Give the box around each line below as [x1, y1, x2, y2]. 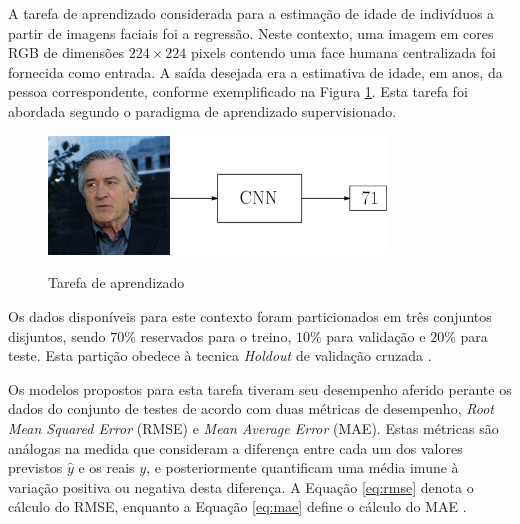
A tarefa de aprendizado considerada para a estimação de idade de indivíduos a [8, 3, 495, 23]
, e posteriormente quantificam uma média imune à [146, 457, 459, 478]
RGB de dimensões [8, 42, 125, 63]
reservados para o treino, [140, 325, 292, 346]
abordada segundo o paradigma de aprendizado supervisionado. [8, 100, 397, 121]
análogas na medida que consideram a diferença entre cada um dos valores [8, 437, 463, 458]
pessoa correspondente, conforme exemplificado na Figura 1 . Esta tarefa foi [8, 81, 468, 102]
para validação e [326, 325, 426, 346]
